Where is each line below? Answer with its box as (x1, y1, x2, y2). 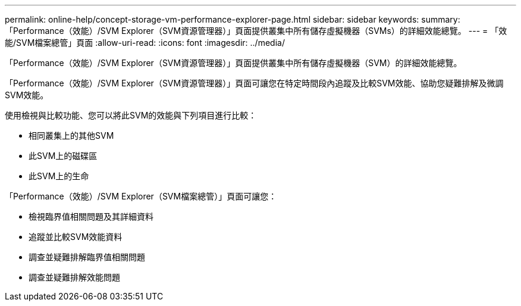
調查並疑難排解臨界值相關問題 (29, 252, 145, 262)
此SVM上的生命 (29, 171, 89, 181)
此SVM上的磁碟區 (29, 151, 98, 161)
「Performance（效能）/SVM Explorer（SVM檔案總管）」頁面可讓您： (5, 191, 277, 201)
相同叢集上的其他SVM (29, 130, 114, 140)
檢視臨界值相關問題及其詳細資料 (29, 211, 153, 221)
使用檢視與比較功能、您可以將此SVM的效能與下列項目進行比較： (5, 110, 257, 120)
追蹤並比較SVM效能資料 (29, 232, 123, 242)
